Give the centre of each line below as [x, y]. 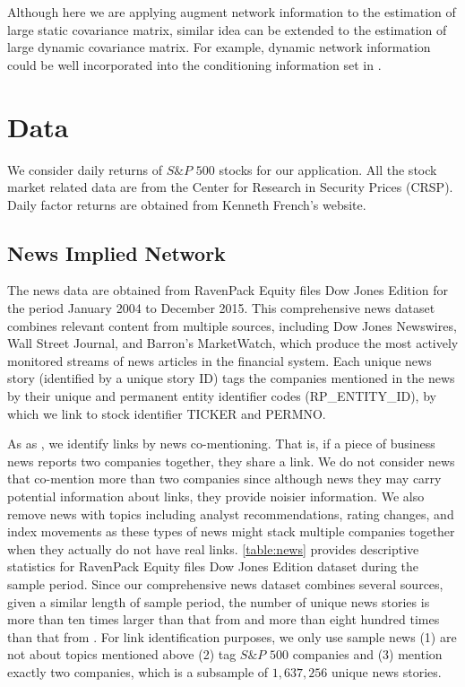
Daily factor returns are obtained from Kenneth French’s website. [187, 204]
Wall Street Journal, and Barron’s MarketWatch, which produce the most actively [233, 343]
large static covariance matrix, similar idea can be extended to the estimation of [227, 29]
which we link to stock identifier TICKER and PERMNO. [167, 413]
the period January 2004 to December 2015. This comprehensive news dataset [221, 308]
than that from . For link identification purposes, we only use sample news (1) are [232, 636]
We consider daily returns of [85, 169]
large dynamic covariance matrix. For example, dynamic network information [219, 47]
